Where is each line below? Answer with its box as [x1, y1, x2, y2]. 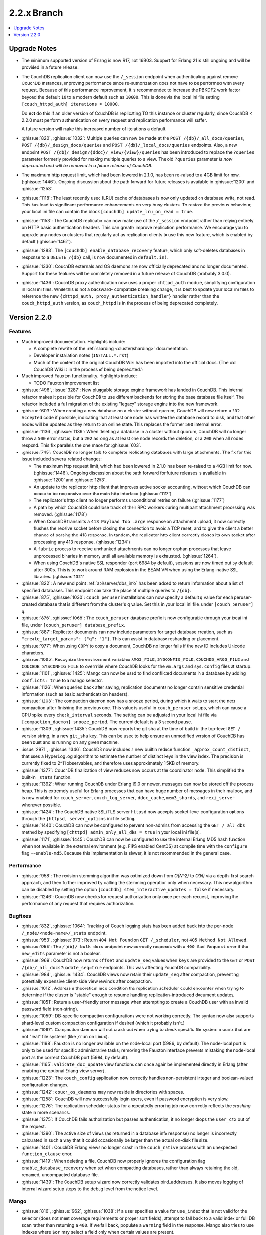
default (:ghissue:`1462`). [21, 239, 72, 245]
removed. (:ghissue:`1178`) [33, 511, 87, 517]
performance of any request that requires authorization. [21, 901, 135, 906]
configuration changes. [21, 1082, 69, 1088]
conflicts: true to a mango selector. [21, 677, 103, 683]
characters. [21, 650, 45, 656]
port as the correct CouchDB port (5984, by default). [21, 1054, 129, 1060]
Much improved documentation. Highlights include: [21, 338, 126, 344]
